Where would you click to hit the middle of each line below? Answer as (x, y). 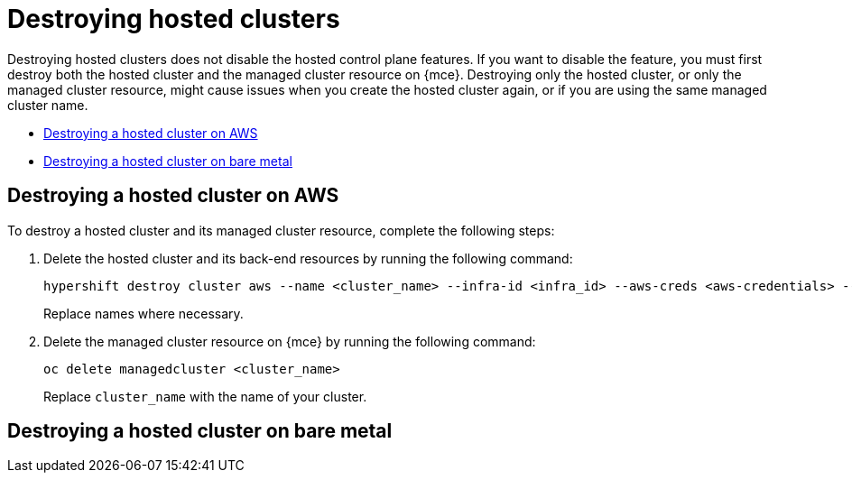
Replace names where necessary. (144, 313)
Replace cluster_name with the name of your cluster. (205, 396)
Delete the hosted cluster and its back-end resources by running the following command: (308, 258)
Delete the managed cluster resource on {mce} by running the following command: (290, 341)
